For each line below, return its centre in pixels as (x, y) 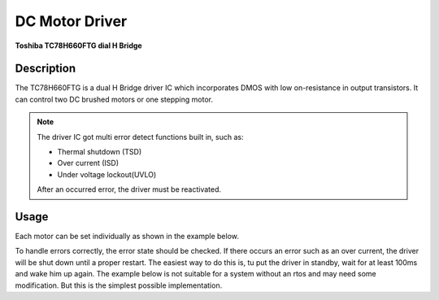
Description (46, 69)
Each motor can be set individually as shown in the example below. (127, 237)
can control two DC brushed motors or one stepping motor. (114, 99)
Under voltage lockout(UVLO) (107, 174)
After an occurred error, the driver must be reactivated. (129, 189)
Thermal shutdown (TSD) (100, 152)
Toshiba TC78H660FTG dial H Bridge (78, 46)
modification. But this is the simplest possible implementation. (119, 285)
